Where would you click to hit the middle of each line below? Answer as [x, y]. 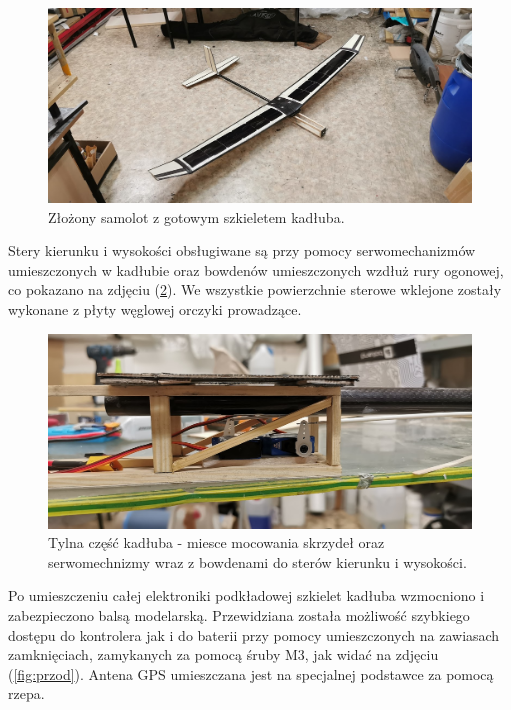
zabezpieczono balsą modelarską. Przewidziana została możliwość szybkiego [239, 614]
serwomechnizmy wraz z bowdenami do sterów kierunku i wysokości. [257, 561]
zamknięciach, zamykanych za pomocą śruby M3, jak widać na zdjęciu [223, 654]
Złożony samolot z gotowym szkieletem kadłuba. [196, 216]
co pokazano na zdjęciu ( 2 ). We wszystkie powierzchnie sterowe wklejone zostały [255, 289]
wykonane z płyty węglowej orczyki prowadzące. [155, 308]
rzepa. [26, 693]
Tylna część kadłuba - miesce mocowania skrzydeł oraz [216, 542]
